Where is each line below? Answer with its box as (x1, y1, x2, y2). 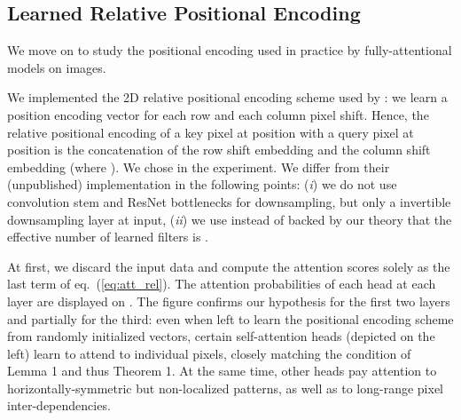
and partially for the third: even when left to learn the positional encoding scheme (7, 309, 454, 328)
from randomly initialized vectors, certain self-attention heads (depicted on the (7, 327, 435, 345)
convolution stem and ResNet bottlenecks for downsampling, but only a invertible (7, 192, 451, 210)
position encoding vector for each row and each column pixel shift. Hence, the (7, 105, 429, 123)
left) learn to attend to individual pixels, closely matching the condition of (7, 344, 411, 362)
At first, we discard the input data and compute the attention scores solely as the (7, 257, 450, 275)
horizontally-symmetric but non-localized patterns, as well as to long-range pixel (7, 378, 444, 397)
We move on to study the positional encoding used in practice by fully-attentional (7, 41, 452, 59)
